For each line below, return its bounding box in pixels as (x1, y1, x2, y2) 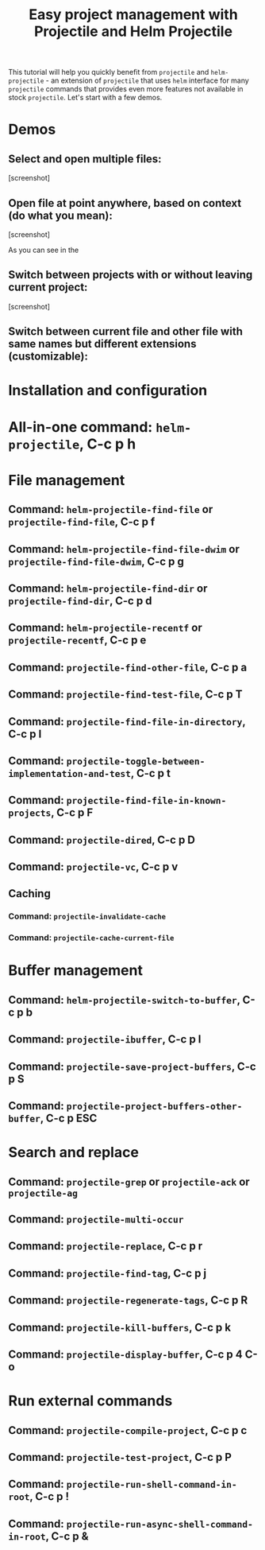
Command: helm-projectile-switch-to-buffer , (8, 993, 240, 1007)
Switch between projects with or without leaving (8, 268, 253, 282)
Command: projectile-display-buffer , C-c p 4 (8, 1347, 244, 1361)
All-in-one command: (8, 418, 153, 436)
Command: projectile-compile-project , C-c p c (8, 1424, 248, 1437)
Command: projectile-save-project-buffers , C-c (8, 1059, 256, 1073)
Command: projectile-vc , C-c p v (8, 860, 179, 874)
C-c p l (8, 727, 42, 740)
